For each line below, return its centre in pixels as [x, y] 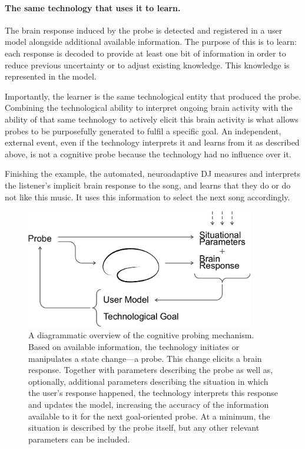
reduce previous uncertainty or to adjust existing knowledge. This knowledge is [147, 65]
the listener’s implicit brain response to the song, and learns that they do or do [148, 185]
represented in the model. [51, 76]
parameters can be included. [79, 439]
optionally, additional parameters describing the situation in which [148, 381]
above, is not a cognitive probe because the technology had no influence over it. [148, 153]
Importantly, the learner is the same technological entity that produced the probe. [153, 96]
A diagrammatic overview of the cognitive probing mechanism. [141, 335]
